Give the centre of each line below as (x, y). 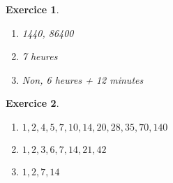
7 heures (40, 56)
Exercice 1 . (32, 9)
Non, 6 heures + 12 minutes (83, 79)
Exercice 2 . (32, 103)
